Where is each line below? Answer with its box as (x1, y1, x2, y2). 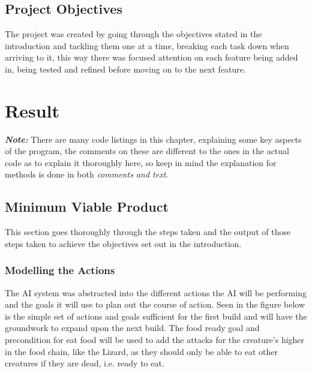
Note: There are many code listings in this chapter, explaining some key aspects (5, 133, 302, 145)
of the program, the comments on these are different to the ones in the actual (5, 145, 289, 157)
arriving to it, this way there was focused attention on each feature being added (5, 51, 298, 64)
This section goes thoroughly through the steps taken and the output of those (5, 225, 291, 238)
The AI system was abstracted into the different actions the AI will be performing (5, 286, 307, 299)
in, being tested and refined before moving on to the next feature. (5, 62, 246, 75)
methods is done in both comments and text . (5, 168, 169, 181)
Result (5, 98, 59, 122)
